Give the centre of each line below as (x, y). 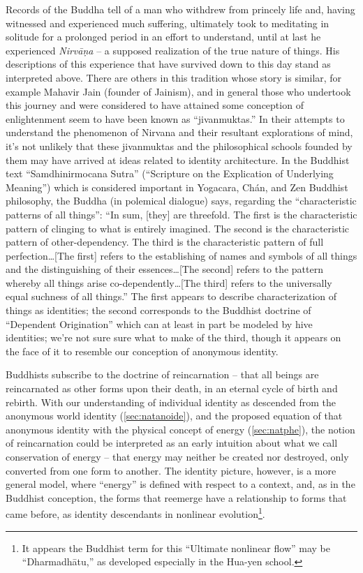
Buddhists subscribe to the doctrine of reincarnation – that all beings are (162, 374)
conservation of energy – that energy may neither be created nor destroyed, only (177, 456)
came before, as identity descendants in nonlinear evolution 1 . (135, 513)
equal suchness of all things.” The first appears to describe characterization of (171, 296)
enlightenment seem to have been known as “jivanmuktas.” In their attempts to (175, 118)
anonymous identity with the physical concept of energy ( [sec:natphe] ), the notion (180, 429)
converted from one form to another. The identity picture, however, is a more (171, 470)
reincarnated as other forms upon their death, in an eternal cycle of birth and (172, 388)
